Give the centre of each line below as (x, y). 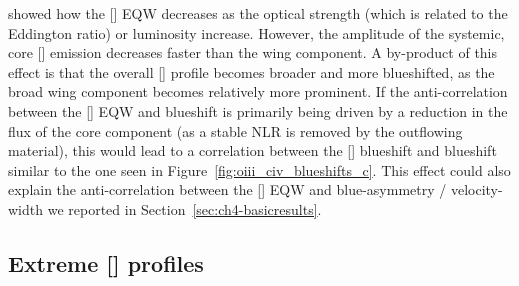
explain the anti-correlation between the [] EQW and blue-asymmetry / (227, 189)
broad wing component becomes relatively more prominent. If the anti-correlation (258, 91)
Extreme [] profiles (106, 262)
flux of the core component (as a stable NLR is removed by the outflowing (235, 130)
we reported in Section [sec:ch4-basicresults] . (184, 208)
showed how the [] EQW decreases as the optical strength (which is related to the (258, 13)
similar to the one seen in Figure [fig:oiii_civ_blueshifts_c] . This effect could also (259, 169)
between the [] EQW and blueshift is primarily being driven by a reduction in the (258, 110)
